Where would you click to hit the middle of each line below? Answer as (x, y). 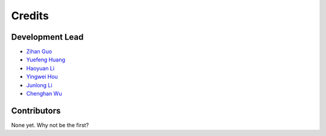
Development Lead (47, 37)
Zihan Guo (39, 52)
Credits (30, 16)
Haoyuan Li (40, 68)
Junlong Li (39, 85)
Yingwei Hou (42, 77)
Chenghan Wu (44, 94)
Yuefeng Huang (46, 60)
